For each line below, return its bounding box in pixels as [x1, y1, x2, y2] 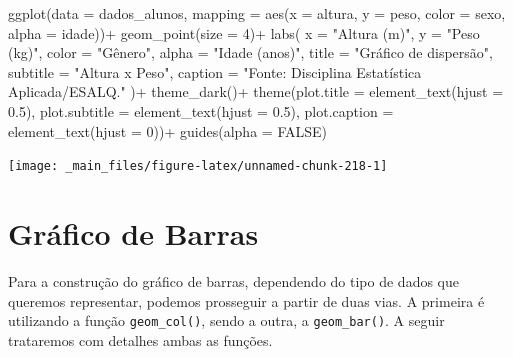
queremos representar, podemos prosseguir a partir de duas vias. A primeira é [8, 290, 485, 311]
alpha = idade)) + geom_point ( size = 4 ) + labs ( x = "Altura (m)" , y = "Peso [8, 22, 480, 43]
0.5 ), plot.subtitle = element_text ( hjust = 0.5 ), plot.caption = [8, 100, 394, 121]
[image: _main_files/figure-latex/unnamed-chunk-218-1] [8, 159, 388, 174]
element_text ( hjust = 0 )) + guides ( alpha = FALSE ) [8, 120, 327, 141]
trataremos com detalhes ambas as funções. [8, 329, 273, 350]
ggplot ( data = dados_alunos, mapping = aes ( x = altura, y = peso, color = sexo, [8, 3, 506, 23]
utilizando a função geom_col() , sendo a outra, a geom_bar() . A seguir [8, 310, 445, 331]
